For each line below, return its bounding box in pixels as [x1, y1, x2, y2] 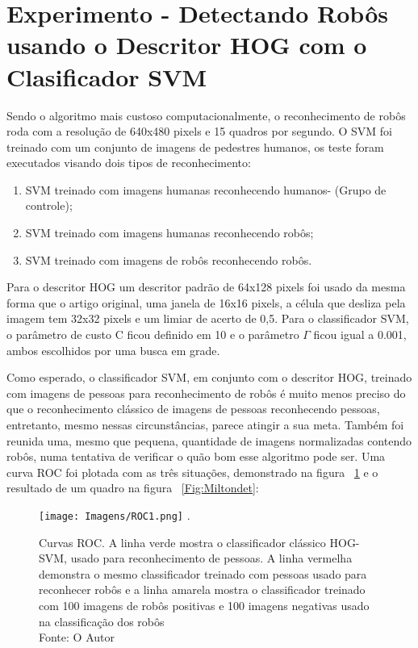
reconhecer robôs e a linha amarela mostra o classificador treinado [39, 581, 366, 598]
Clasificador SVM [6, 60, 207, 93]
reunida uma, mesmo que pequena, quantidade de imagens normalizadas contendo [6, 432, 412, 449]
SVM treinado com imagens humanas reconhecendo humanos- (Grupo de [25, 181, 387, 198]
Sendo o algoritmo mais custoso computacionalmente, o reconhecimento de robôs [6, 107, 406, 123]
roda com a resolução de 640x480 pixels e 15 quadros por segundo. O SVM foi [6, 123, 393, 140]
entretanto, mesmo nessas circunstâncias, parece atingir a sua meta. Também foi [6, 416, 404, 433]
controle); [25, 197, 73, 214]
